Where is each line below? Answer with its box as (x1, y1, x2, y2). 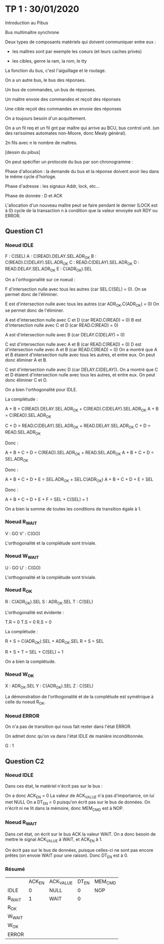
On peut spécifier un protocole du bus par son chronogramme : (5, 159, 134, 165)
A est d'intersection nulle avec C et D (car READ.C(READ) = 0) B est (5, 317, 141, 323)
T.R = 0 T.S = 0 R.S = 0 (5, 619, 52, 625)
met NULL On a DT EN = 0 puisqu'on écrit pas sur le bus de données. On (5, 799, 151, 806)
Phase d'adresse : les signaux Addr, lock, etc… (5, 183, 100, 189)
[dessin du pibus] (5, 149, 41, 155)
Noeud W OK (5, 671, 34, 679)
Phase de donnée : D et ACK (5, 192, 63, 198)
